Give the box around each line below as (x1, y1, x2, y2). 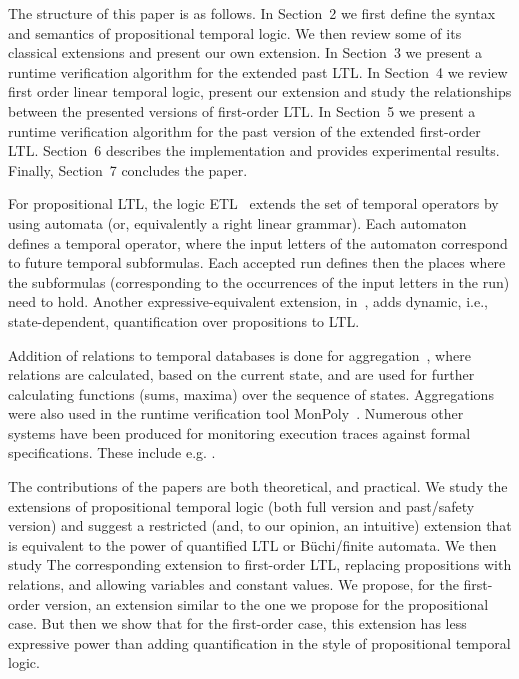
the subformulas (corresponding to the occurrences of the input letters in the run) (8, 271, 510, 292)
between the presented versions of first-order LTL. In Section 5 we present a (8, 100, 476, 121)
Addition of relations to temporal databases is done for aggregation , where (8, 344, 471, 365)
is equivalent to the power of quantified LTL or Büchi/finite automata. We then (8, 534, 497, 555)
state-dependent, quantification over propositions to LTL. (8, 310, 360, 331)
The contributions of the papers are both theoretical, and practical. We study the (8, 476, 508, 497)
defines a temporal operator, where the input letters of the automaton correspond (8, 232, 508, 253)
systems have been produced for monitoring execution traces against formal (8, 422, 471, 443)
